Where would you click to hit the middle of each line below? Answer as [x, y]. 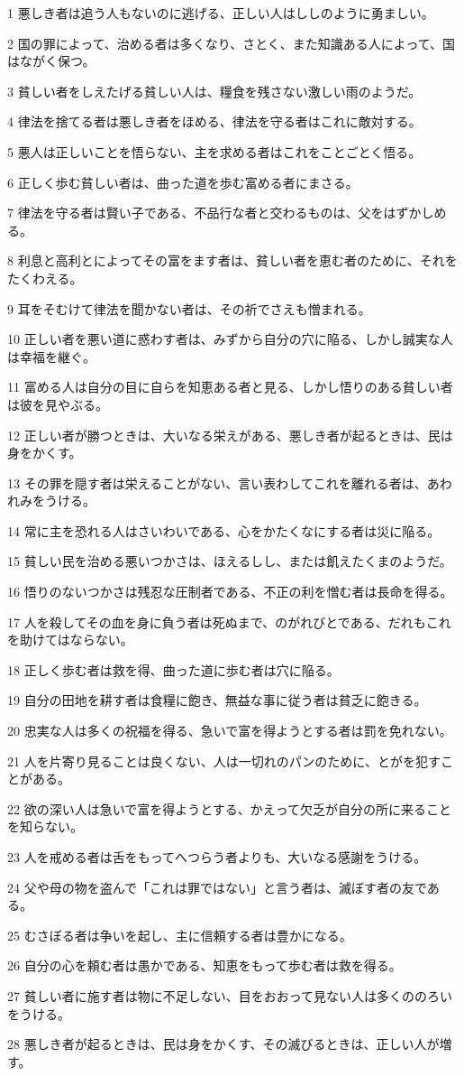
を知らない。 [45, 826]
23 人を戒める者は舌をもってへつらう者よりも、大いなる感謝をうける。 [217, 857]
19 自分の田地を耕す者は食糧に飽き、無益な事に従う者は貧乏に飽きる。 [217, 700]
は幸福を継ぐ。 [51, 356]
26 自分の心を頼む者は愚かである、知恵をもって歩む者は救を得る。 [205, 965]
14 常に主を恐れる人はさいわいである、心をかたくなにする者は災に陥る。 [224, 530]
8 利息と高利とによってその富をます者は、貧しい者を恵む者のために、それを [232, 260]
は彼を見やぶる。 [58, 404]
